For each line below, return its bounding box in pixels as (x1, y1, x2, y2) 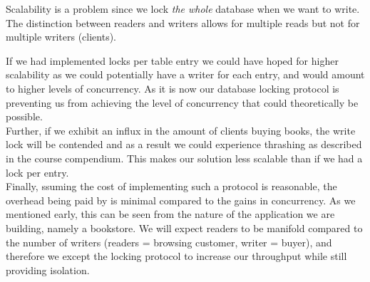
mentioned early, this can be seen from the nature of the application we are (6, 207, 335, 221)
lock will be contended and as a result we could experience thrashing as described (6, 137, 362, 152)
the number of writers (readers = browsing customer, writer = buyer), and (6, 234, 332, 249)
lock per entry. (6, 164, 69, 179)
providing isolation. (6, 262, 90, 277)
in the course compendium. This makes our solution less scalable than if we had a (6, 150, 363, 165)
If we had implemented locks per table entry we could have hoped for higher (6, 53, 339, 68)
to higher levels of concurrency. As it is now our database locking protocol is (6, 80, 339, 95)
